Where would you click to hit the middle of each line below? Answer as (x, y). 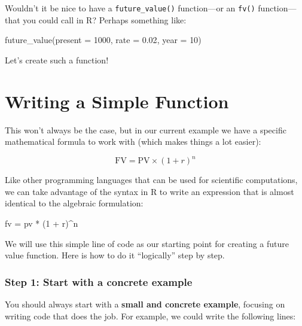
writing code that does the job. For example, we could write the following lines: (150, 316)
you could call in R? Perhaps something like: (105, 19)
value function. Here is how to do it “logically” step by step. (115, 255)
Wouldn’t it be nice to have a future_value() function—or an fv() (130, 8)
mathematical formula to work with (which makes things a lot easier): (133, 141)
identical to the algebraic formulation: (74, 203)
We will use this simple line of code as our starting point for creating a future (147, 243)
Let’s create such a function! (57, 60)
